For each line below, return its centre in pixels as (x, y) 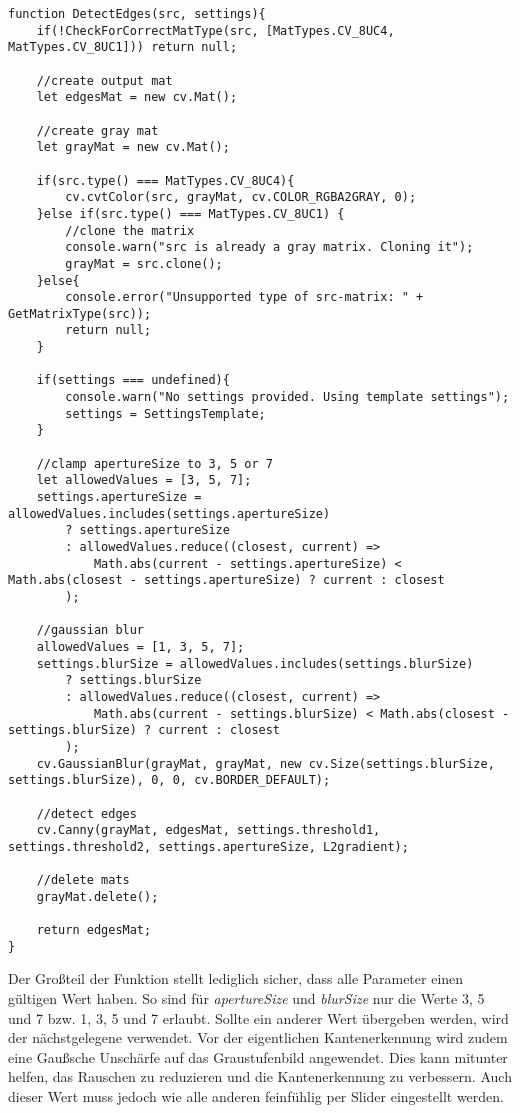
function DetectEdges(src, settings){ (137, 14)
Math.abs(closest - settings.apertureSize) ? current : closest (226, 580)
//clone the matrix (130, 230)
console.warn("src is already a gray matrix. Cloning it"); (269, 247)
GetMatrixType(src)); (80, 313)
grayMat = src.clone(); (144, 263)
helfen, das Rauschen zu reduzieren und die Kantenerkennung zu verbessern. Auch (260, 1076)
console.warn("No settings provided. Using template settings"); (287, 397)
